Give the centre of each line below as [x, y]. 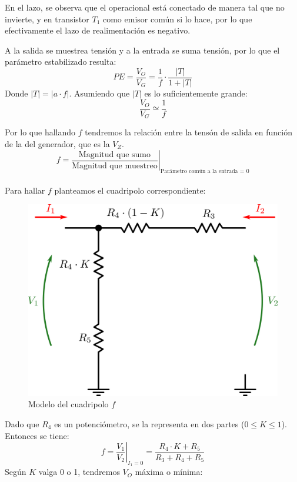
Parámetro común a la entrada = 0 [205, 172]
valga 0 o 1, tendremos [79, 472]
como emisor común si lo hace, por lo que [177, 19]
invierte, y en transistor [47, 19]
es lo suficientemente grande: [196, 93]
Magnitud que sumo [115, 154]
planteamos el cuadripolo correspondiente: [130, 190]
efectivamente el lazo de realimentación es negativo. [98, 30]
